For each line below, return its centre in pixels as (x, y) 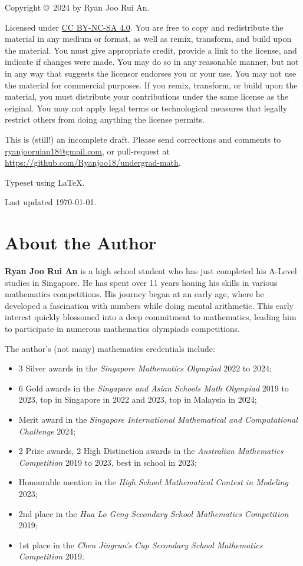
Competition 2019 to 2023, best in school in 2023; (108, 462)
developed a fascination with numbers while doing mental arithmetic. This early (149, 305)
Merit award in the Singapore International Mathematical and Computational (158, 419)
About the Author (81, 243)
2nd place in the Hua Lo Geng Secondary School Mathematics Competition (154, 513)
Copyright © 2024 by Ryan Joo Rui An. (77, 7)
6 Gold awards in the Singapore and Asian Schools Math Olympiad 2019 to (154, 388)
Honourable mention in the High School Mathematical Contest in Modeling (153, 482)
